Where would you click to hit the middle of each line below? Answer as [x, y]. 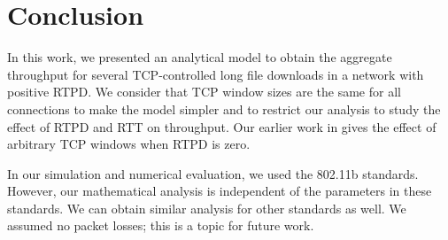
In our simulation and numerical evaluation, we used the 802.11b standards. [213, 173]
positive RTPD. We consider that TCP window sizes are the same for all [204, 92]
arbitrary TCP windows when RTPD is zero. [129, 144]
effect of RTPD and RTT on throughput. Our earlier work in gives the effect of [222, 126]
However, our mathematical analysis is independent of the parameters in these [220, 191]
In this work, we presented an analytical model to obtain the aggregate [200, 57]
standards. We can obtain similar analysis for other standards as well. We [207, 208]
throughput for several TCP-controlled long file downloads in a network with [216, 74]
